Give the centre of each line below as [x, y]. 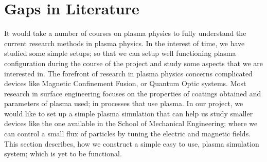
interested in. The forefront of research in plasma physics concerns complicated [128, 73]
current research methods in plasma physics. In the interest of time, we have [124, 43]
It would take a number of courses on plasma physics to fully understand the [125, 33]
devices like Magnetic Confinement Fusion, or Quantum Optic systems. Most [125, 83]
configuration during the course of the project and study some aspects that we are [134, 63]
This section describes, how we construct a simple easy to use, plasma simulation [132, 143]
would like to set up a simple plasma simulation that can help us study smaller [129, 113]
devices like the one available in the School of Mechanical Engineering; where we [131, 123]
